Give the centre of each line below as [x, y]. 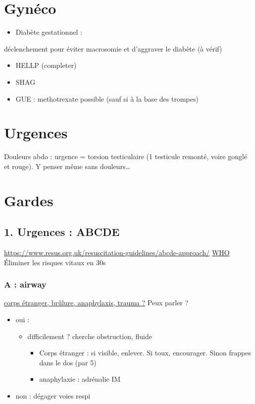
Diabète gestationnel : [49, 32]
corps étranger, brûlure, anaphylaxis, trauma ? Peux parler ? [96, 303]
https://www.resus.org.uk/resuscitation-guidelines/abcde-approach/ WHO [117, 252]
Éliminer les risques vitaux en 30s [55, 262]
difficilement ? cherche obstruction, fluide [90, 336]
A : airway [25, 284]
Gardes [29, 200]
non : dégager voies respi [53, 395]
